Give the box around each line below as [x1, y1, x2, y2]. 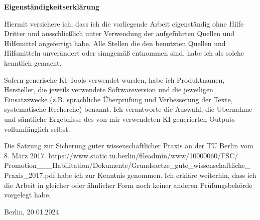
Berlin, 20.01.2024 [4, 206, 59, 216]
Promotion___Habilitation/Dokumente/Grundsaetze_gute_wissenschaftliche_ [4, 160, 250, 170]
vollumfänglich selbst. [4, 123, 70, 134]
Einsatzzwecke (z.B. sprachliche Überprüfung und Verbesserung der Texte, [4, 94, 233, 104]
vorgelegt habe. [4, 189, 51, 200]
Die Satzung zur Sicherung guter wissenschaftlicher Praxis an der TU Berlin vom [4, 140, 253, 151]
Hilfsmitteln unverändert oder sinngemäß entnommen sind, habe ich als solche [4, 48, 244, 58]
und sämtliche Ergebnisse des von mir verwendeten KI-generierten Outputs [4, 113, 235, 124]
